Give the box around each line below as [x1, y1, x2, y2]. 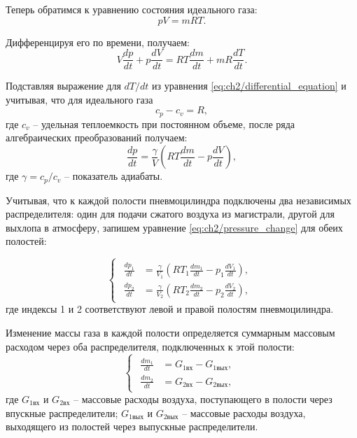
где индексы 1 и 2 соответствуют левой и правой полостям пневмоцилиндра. [6, 302, 334, 316]
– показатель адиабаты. [64, 169, 163, 183]
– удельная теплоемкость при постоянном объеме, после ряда [33, 116, 295, 131]
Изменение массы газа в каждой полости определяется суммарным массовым [6, 325, 335, 340]
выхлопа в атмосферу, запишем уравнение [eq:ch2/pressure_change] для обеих [6, 220, 343, 234]
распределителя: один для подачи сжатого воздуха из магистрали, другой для [6, 206, 335, 221]
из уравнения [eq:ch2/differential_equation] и [151, 78, 346, 93]
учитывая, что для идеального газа [6, 92, 153, 106]
